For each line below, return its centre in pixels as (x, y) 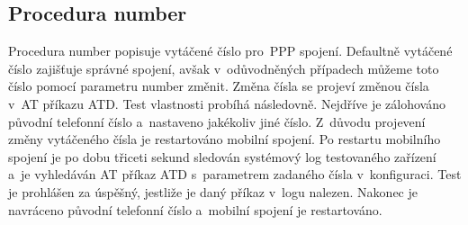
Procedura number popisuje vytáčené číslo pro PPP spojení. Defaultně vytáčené (230, 51)
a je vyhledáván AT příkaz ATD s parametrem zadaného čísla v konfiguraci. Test (235, 174)
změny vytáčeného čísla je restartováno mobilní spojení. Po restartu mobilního (225, 139)
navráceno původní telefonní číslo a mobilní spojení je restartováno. (195, 209)
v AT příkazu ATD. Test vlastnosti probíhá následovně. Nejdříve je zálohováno (227, 103)
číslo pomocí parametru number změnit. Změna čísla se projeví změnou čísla (219, 86)
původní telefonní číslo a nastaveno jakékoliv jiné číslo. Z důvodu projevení (217, 121)
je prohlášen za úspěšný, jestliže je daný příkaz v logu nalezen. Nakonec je (213, 191)
